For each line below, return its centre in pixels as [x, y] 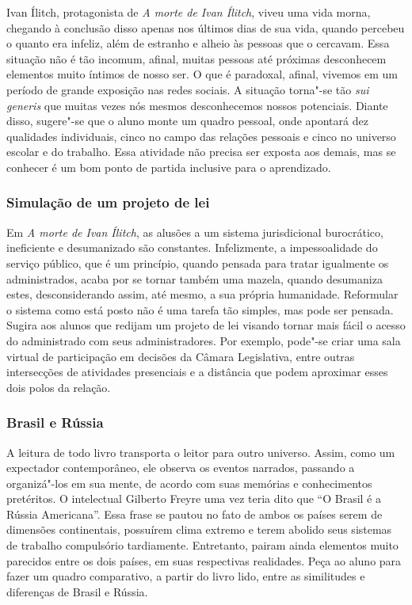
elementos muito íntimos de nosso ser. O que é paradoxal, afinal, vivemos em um [202, 74]
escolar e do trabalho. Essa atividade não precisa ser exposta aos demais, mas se [201, 152]
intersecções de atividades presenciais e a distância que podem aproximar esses [197, 372]
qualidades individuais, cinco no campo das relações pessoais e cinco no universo [201, 136]
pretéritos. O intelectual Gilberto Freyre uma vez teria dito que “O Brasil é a [194, 498]
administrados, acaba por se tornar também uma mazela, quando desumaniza [195, 278]
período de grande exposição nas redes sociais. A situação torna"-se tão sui [188, 89]
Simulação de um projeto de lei [108, 202]
